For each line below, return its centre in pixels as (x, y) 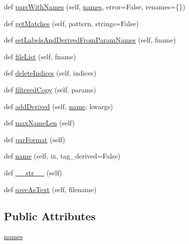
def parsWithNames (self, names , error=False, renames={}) (95, 6)
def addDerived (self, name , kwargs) (59, 106)
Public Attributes (50, 216)
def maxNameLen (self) (39, 123)
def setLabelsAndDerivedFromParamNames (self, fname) (90, 40)
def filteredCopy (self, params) (50, 89)
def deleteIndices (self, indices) (50, 73)
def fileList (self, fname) (40, 56)
